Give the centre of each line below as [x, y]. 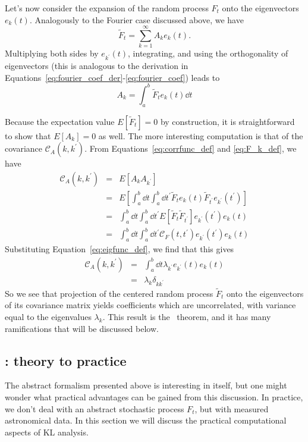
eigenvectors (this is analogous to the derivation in [97, 66]
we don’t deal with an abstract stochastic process [95, 408]
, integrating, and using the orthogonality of [208, 53]
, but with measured [232, 408]
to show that [28, 135]
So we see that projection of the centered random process [109, 293]
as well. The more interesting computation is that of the [201, 135]
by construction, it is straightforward [227, 121]
